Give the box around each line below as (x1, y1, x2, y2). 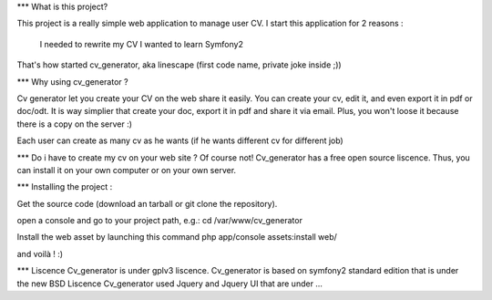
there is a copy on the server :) (16, 119, 132, 129)
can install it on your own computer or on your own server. (16, 164, 237, 175)
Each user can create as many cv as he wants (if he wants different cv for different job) (16, 135, 343, 146)
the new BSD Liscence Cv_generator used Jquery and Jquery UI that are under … (16, 278, 323, 289)
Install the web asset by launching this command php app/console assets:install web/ (16, 232, 337, 243)
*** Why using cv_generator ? (16, 76, 128, 87)
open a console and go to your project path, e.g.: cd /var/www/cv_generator (16, 215, 302, 226)
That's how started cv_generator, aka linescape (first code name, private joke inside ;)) (16, 59, 342, 70)
